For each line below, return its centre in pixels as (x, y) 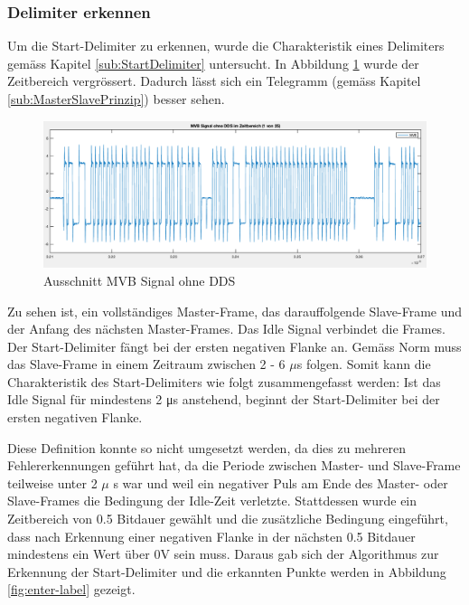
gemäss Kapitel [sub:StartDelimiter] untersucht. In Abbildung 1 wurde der (213, 63)
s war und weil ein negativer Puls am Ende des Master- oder (281, 482)
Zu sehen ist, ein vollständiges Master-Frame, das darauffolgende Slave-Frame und (235, 311)
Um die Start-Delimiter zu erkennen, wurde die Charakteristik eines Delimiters (226, 46)
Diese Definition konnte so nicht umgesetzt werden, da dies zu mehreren (206, 447)
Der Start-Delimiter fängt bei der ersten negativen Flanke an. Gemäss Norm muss (234, 346)
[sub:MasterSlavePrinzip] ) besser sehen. (116, 99)
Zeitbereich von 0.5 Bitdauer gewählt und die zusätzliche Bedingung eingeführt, (228, 519)
